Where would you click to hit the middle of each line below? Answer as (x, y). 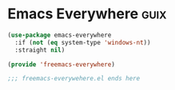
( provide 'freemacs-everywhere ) (61, 65)
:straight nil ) (40, 50)
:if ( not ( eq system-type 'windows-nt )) (83, 42)
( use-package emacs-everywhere (60, 35)
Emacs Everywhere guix (87, 14)
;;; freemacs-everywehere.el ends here (74, 79)
